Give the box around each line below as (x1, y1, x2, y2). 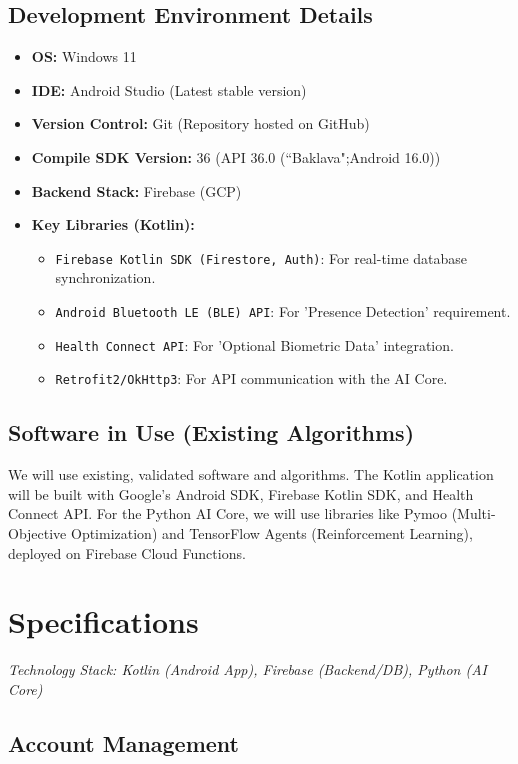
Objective (8, 522, 67, 543)
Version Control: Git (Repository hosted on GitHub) (31, 113, 370, 134)
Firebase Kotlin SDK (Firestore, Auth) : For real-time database (55, 247, 468, 268)
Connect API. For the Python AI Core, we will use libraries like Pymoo (8, 503, 447, 524)
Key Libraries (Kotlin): (31, 214, 195, 235)
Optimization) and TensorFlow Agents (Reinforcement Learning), (70, 522, 473, 543)
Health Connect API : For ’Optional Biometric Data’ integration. (55, 334, 454, 355)
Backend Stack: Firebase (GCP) (31, 180, 242, 201)
